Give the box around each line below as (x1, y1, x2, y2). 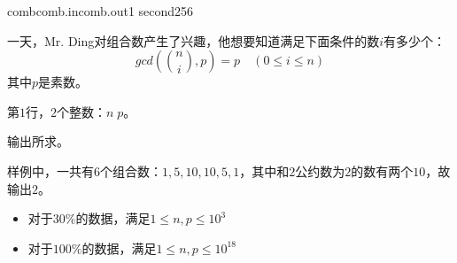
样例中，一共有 (7, 161, 94, 180)
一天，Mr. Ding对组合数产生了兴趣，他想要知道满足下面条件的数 (7, 31, 380, 50)
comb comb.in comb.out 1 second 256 (7, 2, 194, 19)
